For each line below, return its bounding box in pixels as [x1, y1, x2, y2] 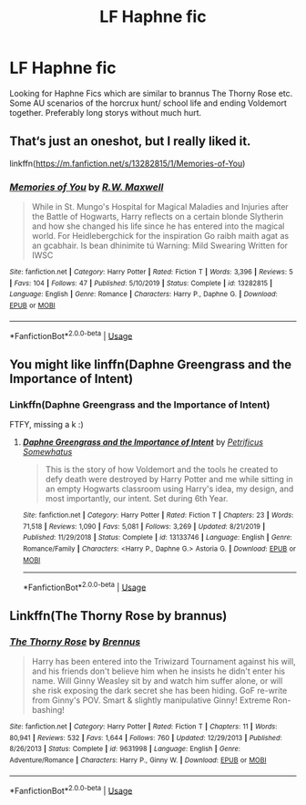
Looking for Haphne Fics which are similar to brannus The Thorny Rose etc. [9, 88, 293, 98]
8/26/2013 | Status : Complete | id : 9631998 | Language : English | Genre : [9, 745, 241, 754]
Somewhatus [22, 447, 73, 458]
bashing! [31, 704, 66, 715]
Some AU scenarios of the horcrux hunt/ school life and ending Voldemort [9, 98, 287, 108]
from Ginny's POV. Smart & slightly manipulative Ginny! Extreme [31, 695, 271, 706]
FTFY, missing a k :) [9, 419, 84, 430]
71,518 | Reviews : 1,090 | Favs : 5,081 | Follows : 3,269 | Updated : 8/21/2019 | [22, 521, 266, 531]
